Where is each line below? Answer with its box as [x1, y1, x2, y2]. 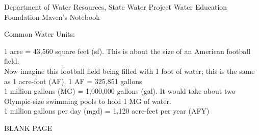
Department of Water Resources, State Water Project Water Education [4, 2, 227, 12]
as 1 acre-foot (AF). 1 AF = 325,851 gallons [4, 75, 142, 86]
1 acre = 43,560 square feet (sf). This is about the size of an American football [4, 45, 251, 56]
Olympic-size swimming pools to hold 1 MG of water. [4, 95, 171, 106]
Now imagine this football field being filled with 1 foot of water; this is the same [4, 65, 255, 76]
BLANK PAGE [4, 122, 53, 133]
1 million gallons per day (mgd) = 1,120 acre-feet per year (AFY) [4, 105, 210, 116]
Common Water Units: [4, 29, 75, 39]
